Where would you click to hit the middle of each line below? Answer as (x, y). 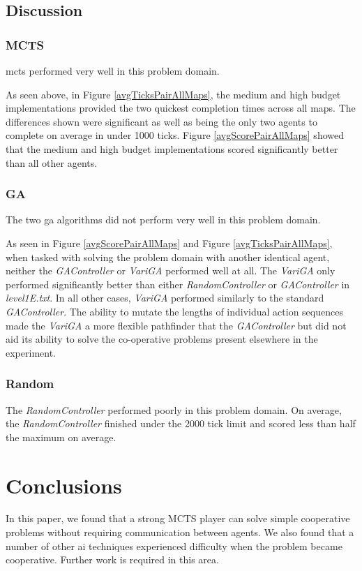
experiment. (31, 352)
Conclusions (64, 485)
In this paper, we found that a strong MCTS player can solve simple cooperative (178, 518)
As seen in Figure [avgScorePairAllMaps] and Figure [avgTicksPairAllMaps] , (169, 243)
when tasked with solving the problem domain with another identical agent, (168, 257)
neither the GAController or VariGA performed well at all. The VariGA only (171, 270)
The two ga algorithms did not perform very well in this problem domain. (163, 220)
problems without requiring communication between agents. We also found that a (180, 532)
